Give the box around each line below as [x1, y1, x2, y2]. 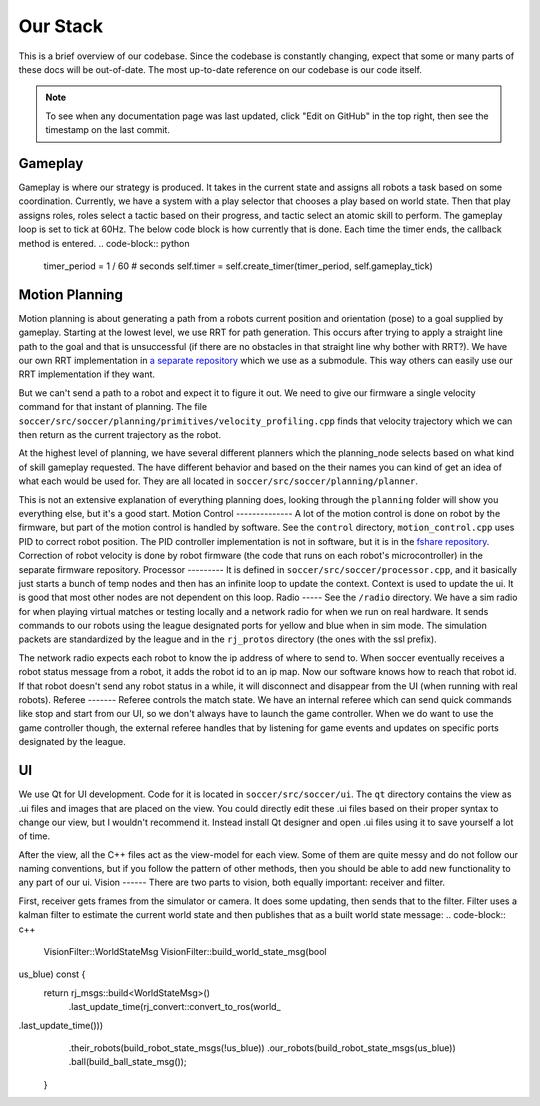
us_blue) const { [18, 968, 86, 980]
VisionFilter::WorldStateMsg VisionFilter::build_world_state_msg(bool [43, 946, 327, 958]
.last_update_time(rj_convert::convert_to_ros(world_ [68, 1001, 281, 1013]
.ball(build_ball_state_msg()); [68, 1056, 187, 1068]
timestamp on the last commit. [45, 124, 170, 136]
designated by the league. [18, 736, 127, 748]
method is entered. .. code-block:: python [18, 237, 190, 249]
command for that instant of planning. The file [18, 401, 208, 413]
